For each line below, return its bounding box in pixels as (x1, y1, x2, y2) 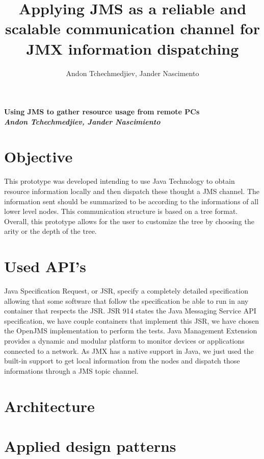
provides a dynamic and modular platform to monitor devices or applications (4, 335, 245, 346)
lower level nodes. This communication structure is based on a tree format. (4, 206, 238, 216)
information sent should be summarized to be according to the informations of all (4, 196, 259, 206)
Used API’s (4, 256, 87, 277)
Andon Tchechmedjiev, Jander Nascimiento (4, 116, 161, 127)
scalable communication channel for (5, 18, 260, 39)
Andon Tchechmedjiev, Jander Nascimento (66, 67, 199, 78)
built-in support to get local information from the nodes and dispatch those (4, 355, 240, 366)
